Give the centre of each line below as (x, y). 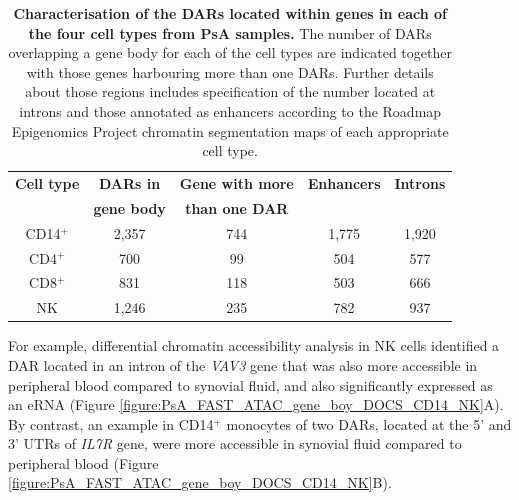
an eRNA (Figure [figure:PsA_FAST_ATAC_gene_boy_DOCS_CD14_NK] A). (256, 404)
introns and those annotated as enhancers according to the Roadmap (230, 110)
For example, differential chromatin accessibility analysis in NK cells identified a (254, 345)
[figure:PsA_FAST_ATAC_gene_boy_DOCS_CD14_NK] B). (200, 482)
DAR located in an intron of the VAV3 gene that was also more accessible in (243, 364)
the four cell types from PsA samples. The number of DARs (230, 32)
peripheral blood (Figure (83, 462)
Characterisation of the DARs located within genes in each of (230, 13)
